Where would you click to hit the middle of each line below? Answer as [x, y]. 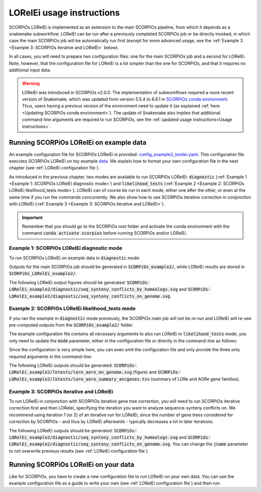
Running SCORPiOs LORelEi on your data [72, 465]
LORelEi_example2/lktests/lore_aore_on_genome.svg [70, 372]
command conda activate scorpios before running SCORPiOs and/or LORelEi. [105, 233]
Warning [31, 84]
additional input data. [30, 70]
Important [33, 217]
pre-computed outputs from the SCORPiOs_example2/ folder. [71, 325]
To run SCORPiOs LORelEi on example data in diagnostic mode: [75, 258]
